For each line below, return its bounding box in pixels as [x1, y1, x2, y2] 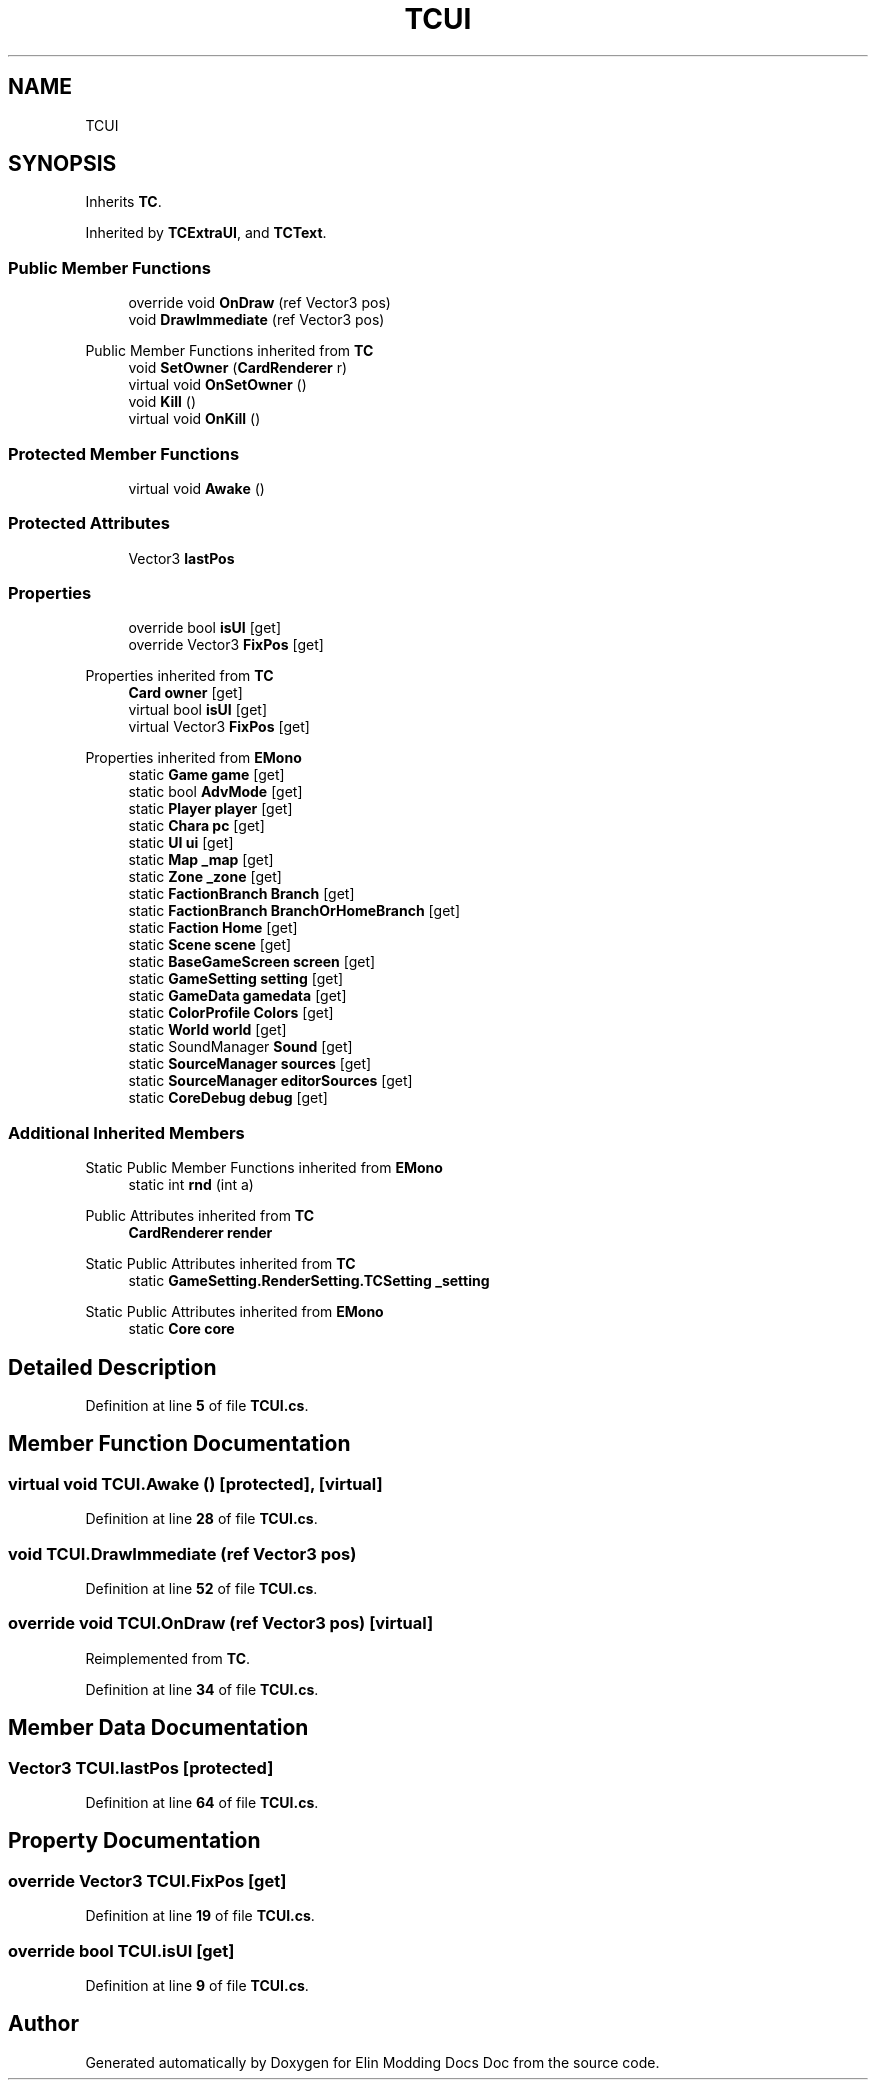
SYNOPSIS [8, 151, 117, 177]
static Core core [128, 1320, 235, 1338]
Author [8, 2011, 79, 2037]
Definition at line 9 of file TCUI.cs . [85, 1976, 309, 1994]
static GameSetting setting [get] [128, 970, 344, 988]
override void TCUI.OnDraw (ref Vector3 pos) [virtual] [8, 1613, 434, 1634]
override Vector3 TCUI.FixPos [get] [8, 1870, 287, 1891]
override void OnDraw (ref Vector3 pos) [128, 294, 391, 312]
